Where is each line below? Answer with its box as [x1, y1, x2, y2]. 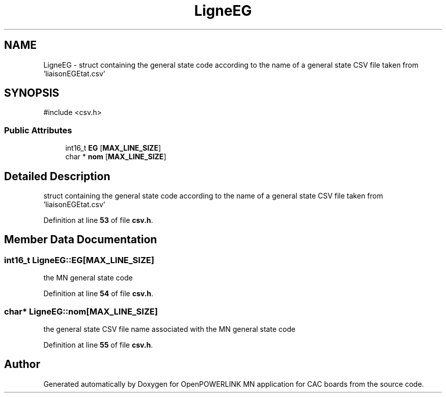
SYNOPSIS [4, 87, 60, 100]
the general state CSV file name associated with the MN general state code [43, 325, 296, 333]
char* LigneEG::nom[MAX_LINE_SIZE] [4, 306, 158, 317]
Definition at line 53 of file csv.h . [43, 216, 153, 225]
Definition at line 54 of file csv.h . [43, 289, 154, 298]
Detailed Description [4, 169, 110, 183]
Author [4, 358, 40, 371]
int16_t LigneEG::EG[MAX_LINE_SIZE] [4, 254, 154, 265]
